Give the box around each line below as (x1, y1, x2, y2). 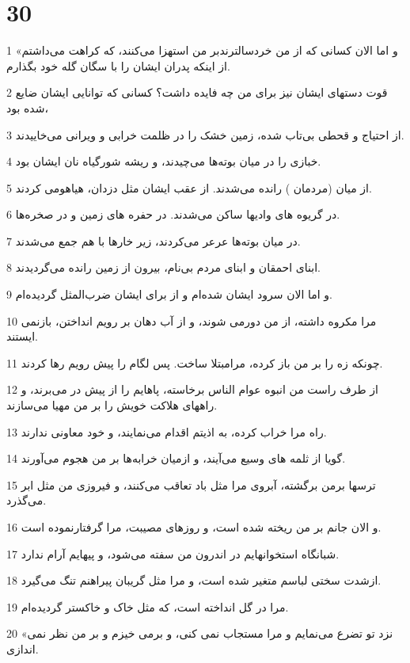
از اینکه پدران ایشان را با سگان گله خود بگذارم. (6, 57, 230, 74)
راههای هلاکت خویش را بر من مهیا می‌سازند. (6, 397, 218, 413)
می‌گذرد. (6, 492, 47, 509)
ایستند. (6, 328, 38, 345)
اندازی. (6, 640, 39, 657)
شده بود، (6, 99, 48, 116)
